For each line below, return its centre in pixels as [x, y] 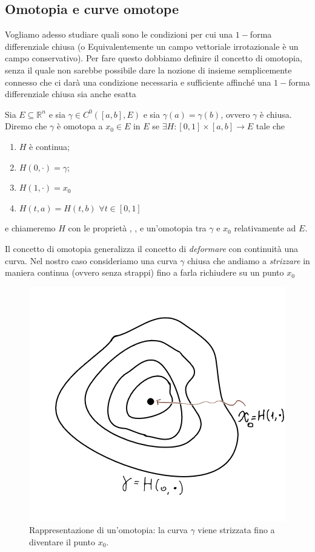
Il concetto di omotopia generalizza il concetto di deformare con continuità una [151, 248]
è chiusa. [276, 114]
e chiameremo [30, 228]
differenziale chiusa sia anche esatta [71, 94]
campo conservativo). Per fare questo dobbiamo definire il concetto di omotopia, [154, 58]
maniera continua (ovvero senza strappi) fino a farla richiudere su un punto [144, 272]
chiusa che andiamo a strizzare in [249, 260]
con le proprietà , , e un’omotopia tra [137, 228]
